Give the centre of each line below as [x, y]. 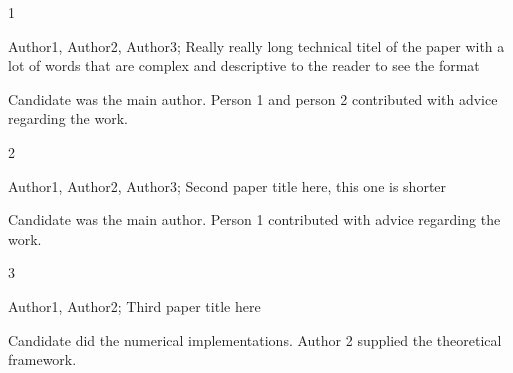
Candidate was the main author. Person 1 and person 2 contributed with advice [253, 98]
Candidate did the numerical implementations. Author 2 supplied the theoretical [255, 339]
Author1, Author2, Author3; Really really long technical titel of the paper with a [256, 45]
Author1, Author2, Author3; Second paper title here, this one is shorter [227, 185]
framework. [42, 359]
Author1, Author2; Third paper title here [134, 305]
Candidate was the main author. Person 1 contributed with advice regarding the [254, 219]
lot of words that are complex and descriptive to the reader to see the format [244, 65]
